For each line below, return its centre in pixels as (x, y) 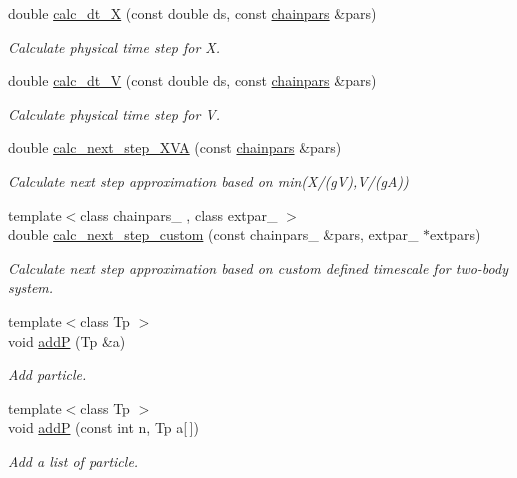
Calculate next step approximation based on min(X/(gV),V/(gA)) (208, 180)
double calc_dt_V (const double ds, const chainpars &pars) (192, 80)
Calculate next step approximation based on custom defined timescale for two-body (258, 267)
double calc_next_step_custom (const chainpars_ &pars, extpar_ (213, 234)
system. (31, 287)
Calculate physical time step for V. (114, 113)
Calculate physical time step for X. (114, 46)
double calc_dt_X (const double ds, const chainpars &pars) (192, 13)
